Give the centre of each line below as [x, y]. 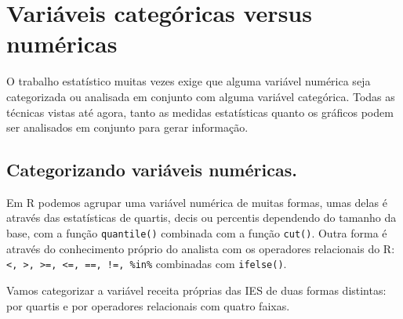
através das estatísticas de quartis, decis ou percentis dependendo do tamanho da [201, 217]
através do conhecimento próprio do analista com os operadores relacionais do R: [201, 248]
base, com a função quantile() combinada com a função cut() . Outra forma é [197, 233]
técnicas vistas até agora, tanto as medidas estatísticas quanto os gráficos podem [200, 112]
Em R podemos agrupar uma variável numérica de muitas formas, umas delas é [197, 202]
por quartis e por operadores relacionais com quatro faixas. [148, 305]
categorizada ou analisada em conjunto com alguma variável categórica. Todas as [201, 96]
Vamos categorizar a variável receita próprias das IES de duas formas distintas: [196, 290]
